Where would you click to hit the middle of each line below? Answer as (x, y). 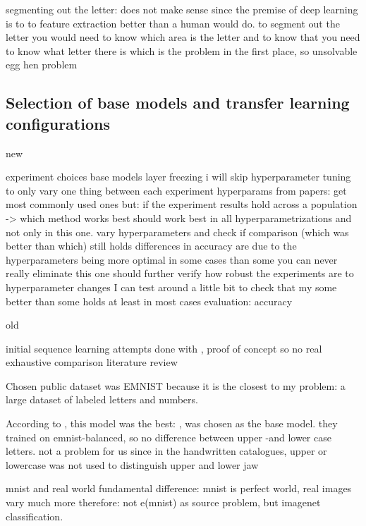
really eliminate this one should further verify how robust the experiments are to (180, 273)
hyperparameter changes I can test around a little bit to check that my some (171, 287)
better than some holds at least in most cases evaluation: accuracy (149, 301)
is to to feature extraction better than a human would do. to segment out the (173, 23)
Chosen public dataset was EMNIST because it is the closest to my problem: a (176, 385)
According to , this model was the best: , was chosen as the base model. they (172, 423)
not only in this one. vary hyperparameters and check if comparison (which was (177, 232)
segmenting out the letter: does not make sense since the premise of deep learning (182, 9)
